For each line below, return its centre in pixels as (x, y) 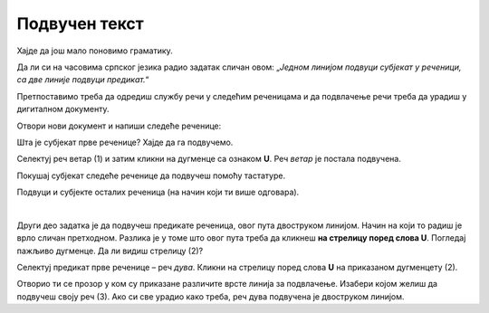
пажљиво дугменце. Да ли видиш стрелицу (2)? (110, 251)
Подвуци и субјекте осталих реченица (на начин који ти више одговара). (158, 192)
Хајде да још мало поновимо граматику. (95, 51)
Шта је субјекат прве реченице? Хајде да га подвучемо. (125, 142)
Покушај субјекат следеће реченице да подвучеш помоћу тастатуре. (151, 175)
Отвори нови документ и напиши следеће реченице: (119, 126)
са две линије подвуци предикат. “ (83, 80)
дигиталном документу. (63, 109)
